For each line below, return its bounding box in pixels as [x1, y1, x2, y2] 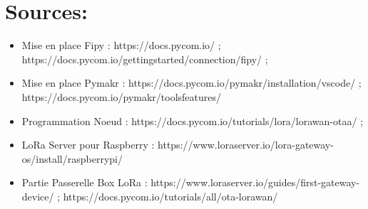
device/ [21, 188, 54, 203]
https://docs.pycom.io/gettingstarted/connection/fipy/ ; [21, 51, 268, 66]
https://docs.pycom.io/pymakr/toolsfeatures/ [21, 89, 222, 104]
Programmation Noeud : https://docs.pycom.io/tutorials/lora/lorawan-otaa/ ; [21, 113, 364, 128]
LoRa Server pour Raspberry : [21, 137, 155, 152]
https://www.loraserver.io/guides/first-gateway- [150, 175, 360, 190]
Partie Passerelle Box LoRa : [21, 175, 148, 190]
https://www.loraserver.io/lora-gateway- [158, 137, 334, 152]
